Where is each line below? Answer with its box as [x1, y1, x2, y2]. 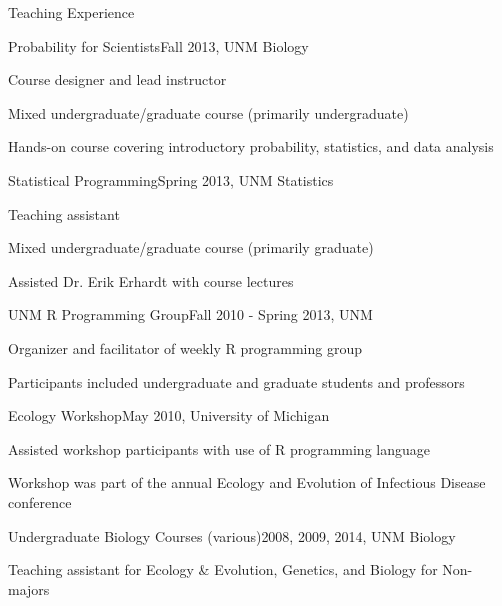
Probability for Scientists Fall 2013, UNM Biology [8, 35, 309, 56]
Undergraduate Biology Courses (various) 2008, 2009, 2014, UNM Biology [8, 525, 456, 546]
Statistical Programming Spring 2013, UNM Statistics [8, 169, 334, 190]
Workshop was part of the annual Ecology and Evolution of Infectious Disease [8, 472, 486, 493]
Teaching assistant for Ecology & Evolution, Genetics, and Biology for [8, 559, 438, 580]
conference [8, 491, 72, 512]
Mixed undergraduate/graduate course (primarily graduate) [8, 237, 374, 258]
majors [8, 578, 50, 599]
